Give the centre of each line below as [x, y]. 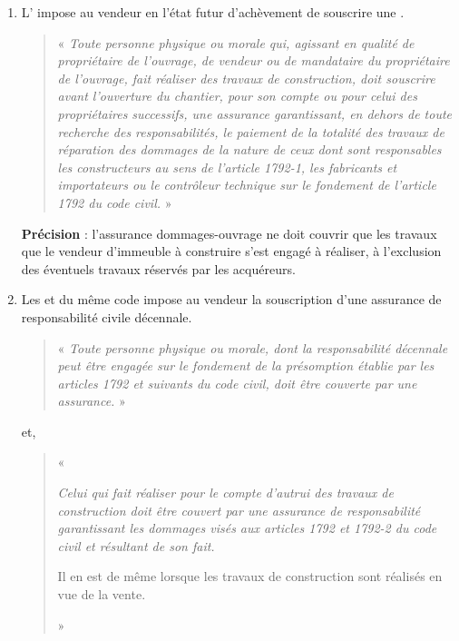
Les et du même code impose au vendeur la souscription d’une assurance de [231, 299]
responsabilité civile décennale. [107, 316]
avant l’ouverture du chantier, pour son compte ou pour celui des [237, 96]
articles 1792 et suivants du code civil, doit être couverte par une [237, 383]
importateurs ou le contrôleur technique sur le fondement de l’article [247, 185]
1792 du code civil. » [115, 202]
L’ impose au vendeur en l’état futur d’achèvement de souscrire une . [213, 12]
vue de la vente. [102, 594]
